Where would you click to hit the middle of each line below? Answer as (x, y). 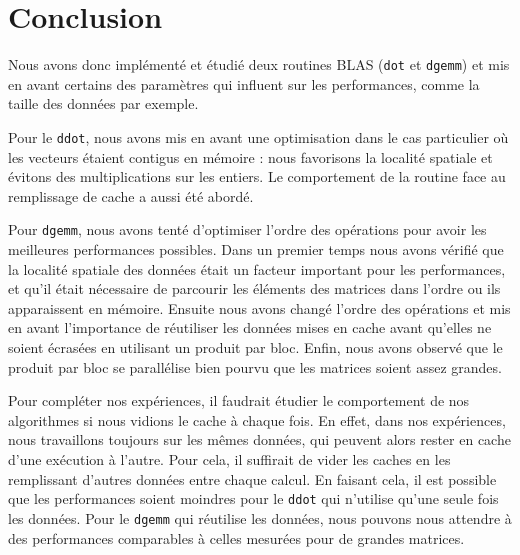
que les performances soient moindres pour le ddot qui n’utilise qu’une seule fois (253, 498)
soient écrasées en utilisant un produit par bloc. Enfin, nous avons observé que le (255, 347)
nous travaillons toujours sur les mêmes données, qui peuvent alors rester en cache (259, 439)
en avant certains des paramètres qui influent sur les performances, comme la (244, 83)
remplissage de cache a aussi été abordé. (131, 195)
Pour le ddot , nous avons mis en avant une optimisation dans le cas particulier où (258, 136)
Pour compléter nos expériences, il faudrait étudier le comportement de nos (239, 400)
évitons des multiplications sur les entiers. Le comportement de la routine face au (257, 176)
